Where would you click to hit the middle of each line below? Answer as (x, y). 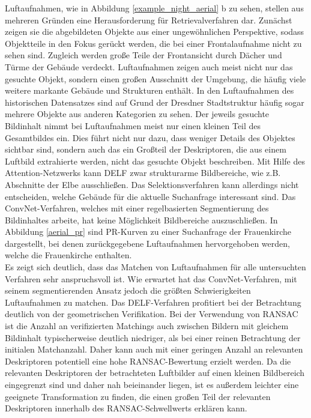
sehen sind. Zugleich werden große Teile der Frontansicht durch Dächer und (143, 55)
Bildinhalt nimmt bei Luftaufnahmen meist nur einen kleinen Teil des (133, 125)
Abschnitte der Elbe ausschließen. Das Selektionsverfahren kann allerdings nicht (152, 184)
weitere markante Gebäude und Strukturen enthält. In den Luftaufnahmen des (149, 90)
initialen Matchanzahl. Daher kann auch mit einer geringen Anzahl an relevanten (154, 349)
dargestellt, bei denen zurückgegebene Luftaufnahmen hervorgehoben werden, (147, 243)
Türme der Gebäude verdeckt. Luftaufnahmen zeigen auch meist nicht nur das (149, 66)
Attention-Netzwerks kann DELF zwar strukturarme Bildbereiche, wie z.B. (143, 173)
